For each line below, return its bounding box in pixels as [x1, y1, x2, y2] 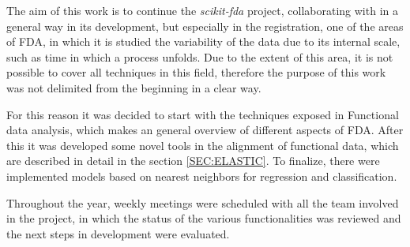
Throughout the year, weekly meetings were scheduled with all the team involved [6, 194, 399, 211]
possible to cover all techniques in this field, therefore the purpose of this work [6, 64, 386, 80]
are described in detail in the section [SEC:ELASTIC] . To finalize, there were [6, 152, 380, 169]
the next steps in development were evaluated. [6, 225, 230, 241]
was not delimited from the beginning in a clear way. [6, 79, 261, 95]
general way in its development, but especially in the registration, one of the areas [6, 17, 404, 34]
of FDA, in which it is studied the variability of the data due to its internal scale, [6, 33, 401, 50]
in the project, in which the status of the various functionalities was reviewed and [6, 210, 401, 226]
